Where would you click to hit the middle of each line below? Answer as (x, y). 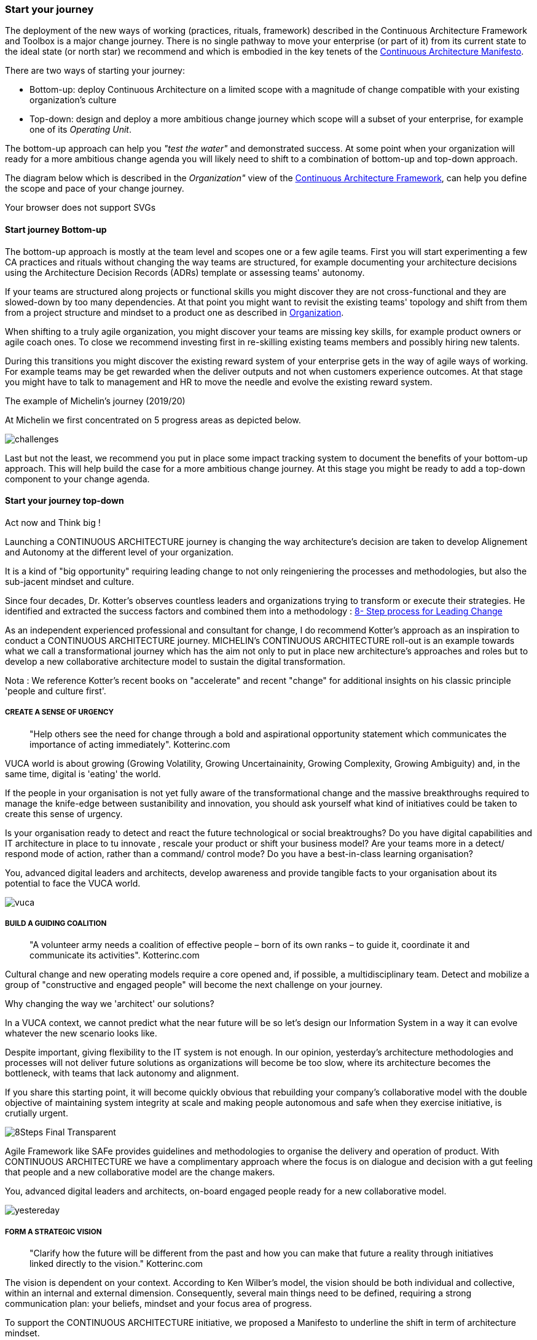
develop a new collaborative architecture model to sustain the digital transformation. (175, 661)
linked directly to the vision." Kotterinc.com (116, 1264)
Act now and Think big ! (53, 522)
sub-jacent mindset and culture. (70, 581)
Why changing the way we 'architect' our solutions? (110, 1004)
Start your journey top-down (65, 501)
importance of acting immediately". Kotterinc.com (130, 744)
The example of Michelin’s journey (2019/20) (95, 401)
